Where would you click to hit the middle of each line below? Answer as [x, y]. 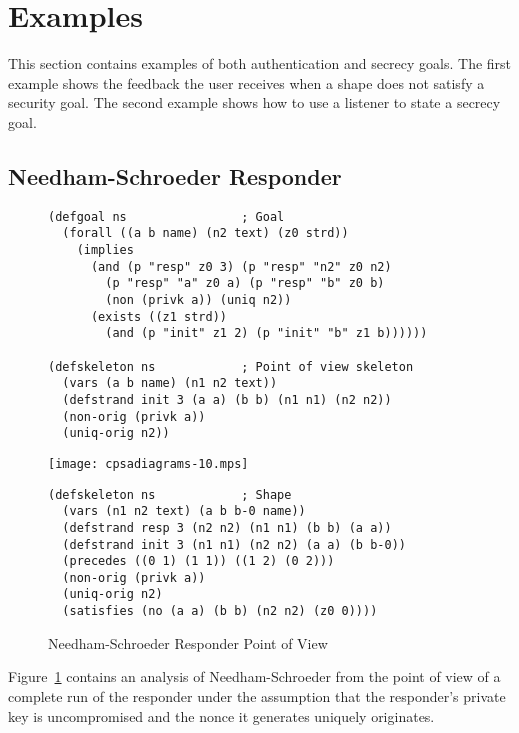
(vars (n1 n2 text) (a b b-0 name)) [184, 511]
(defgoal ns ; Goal [166, 216]
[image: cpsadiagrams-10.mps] [148, 463]
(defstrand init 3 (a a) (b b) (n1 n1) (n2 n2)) [227, 399]
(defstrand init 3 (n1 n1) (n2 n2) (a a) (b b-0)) [234, 544]
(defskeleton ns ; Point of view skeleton [231, 366]
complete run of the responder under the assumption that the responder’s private [257, 695]
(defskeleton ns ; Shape [170, 494]
